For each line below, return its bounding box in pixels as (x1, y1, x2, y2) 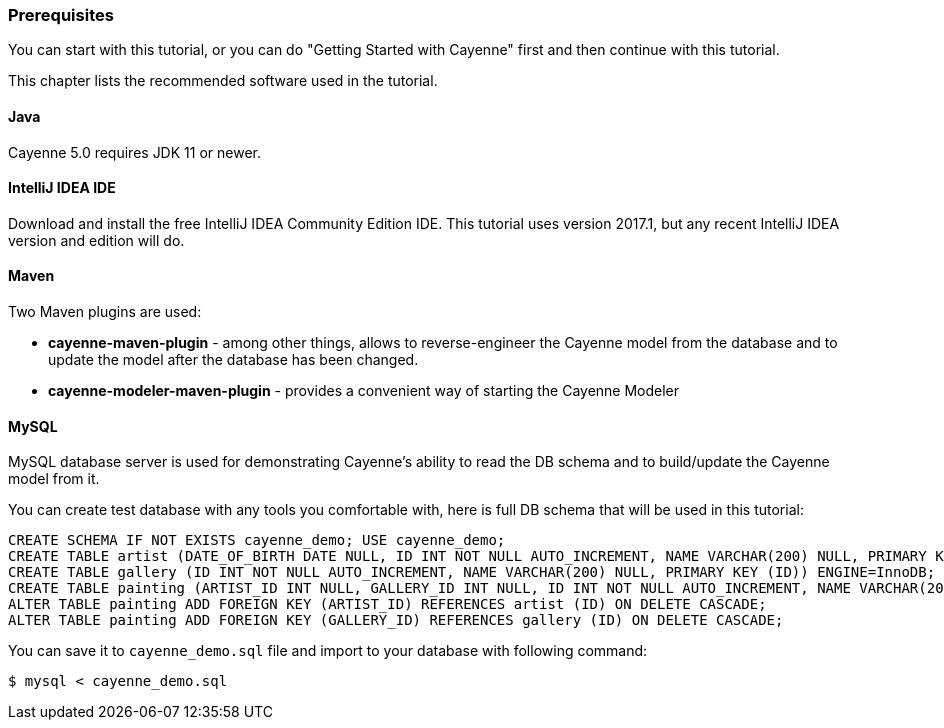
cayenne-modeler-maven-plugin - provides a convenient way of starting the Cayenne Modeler (48, 382, 680, 400)
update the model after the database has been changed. (48, 351, 419, 369)
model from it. (8, 470, 100, 488)
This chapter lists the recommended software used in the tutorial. (8, 72, 438, 90)
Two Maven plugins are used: (8, 303, 202, 321)
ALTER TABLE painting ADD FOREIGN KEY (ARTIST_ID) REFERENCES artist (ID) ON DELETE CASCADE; (8, 596, 767, 613)
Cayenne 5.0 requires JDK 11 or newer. (8, 143, 261, 161)
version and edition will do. (8, 231, 185, 249)
